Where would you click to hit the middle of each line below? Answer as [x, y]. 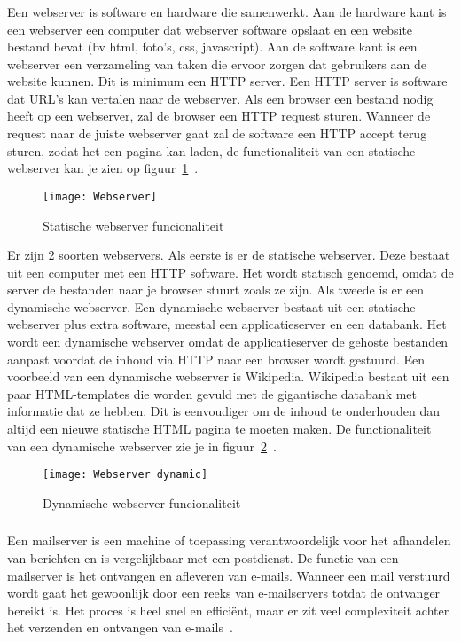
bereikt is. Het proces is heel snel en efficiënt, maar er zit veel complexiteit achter [228, 610]
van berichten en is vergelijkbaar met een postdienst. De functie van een [203, 558]
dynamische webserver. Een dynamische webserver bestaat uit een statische [211, 306]
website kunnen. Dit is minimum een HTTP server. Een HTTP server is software [227, 81]
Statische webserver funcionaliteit [133, 225]
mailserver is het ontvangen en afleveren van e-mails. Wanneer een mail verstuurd [229, 575]
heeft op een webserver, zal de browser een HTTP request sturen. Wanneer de [219, 116]
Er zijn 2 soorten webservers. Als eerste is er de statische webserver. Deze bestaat [229, 255]
